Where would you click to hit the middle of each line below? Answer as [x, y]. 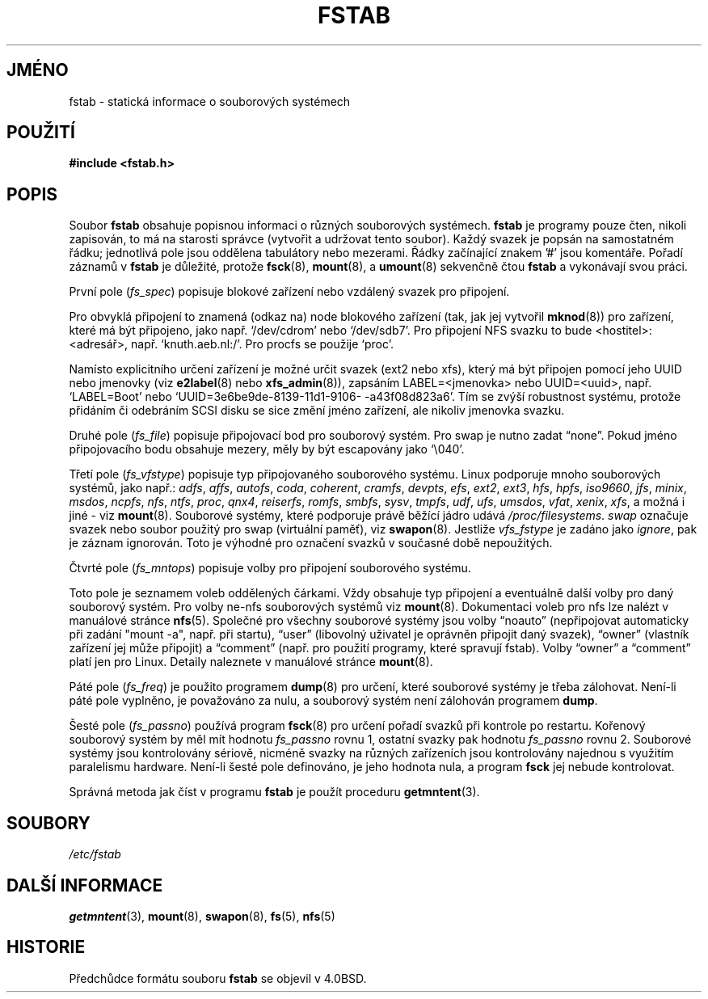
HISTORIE [46, 947]
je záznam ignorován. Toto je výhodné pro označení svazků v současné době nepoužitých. [311, 543]
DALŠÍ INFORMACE [85, 885]
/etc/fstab [95, 854]
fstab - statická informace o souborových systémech [210, 101]
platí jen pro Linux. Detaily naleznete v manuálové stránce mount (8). [251, 662]
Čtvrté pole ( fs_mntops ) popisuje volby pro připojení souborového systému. [270, 568]
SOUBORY [48, 823]
